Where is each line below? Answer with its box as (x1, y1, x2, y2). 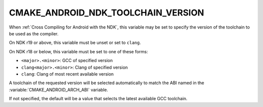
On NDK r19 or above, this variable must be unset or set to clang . (9, 40, 141, 46)
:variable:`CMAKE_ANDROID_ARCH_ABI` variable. (9, 87, 108, 92)
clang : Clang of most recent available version (21, 71, 114, 77)
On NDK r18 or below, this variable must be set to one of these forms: (9, 48, 148, 54)
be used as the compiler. (9, 31, 58, 36)
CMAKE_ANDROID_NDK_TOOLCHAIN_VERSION (9, 7, 205, 18)
